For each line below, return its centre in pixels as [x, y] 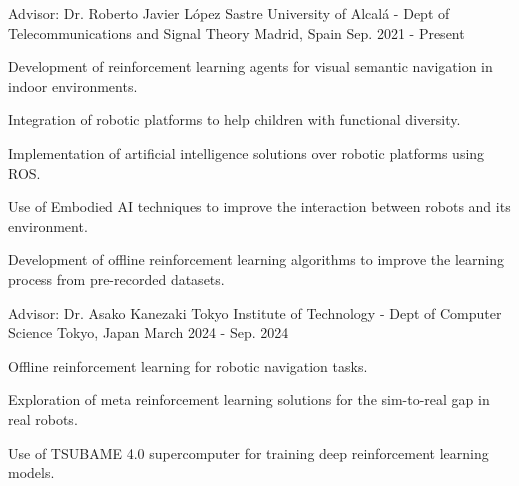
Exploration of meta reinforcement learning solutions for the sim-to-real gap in [249, 399]
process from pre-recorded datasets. [116, 278]
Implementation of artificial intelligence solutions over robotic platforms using [246, 152]
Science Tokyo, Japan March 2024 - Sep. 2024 [148, 332]
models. [31, 472]
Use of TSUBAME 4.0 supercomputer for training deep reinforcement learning [248, 452]
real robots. [43, 418]
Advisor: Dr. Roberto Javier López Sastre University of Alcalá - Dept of [229, 13]
